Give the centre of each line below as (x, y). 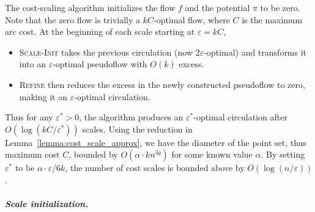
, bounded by (93, 154)
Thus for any (29, 117)
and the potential (217, 7)
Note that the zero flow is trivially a (73, 19)
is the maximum (272, 19)
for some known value (212, 154)
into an (32, 64)
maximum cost (32, 154)
